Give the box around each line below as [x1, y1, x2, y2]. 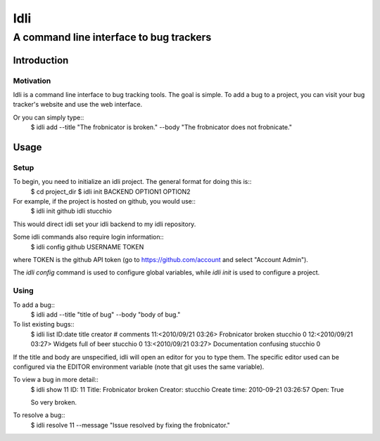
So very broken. [30, 398, 77, 407]
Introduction [13, 54, 69, 66]
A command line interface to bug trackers [13, 31, 212, 44]
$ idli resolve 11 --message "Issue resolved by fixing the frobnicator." [30, 421, 230, 429]
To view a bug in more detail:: [13, 376, 99, 384]
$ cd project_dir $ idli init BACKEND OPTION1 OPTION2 [30, 187, 191, 196]
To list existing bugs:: [13, 320, 75, 329]
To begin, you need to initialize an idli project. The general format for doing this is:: [13, 178, 252, 186]
